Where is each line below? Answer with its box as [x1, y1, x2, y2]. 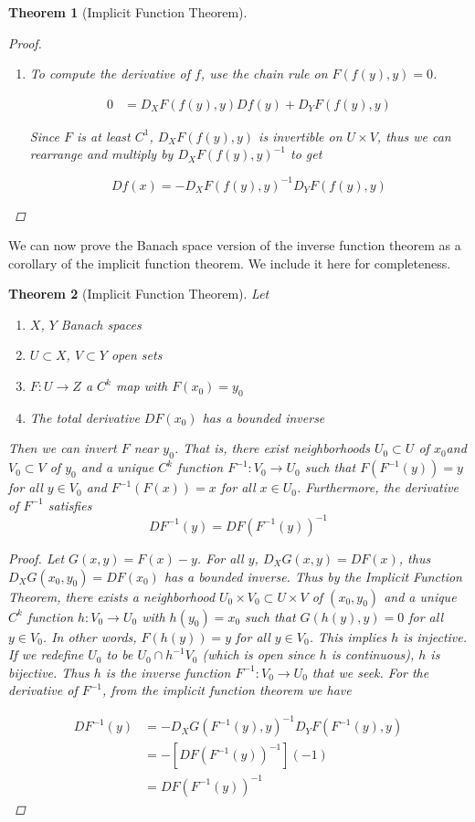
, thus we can [376, 126, 451, 145]
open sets [111, 345, 163, 364]
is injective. [403, 627, 468, 646]
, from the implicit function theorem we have [102, 680, 352, 700]
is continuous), [331, 645, 415, 664]
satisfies [47, 495, 92, 514]
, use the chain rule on [200, 64, 328, 83]
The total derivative [29, 407, 140, 427]
